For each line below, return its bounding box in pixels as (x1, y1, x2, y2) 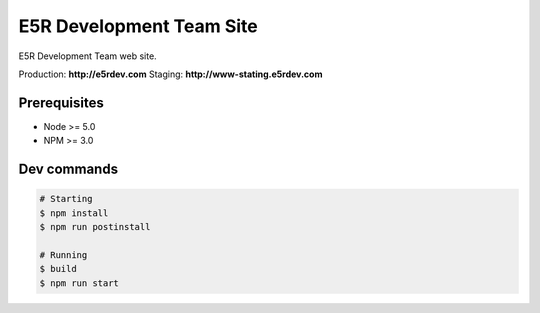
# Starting (39, 193, 93, 205)
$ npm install (39, 207, 109, 219)
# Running (39, 249, 88, 260)
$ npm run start (39, 277, 120, 289)
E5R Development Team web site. (18, 50, 157, 62)
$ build (39, 263, 77, 275)
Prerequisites (18, 94, 104, 111)
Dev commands (18, 161, 119, 178)
